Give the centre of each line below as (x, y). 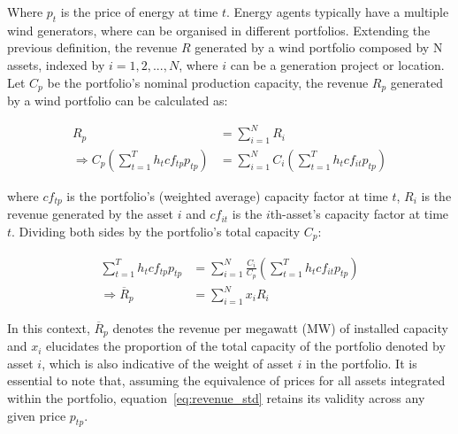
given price (37, 415)
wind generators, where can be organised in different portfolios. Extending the (219, 30)
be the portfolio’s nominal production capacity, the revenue (208, 82)
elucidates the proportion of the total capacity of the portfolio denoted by (246, 346)
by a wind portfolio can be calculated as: (118, 101)
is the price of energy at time (139, 12)
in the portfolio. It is (361, 363)
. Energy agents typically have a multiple (338, 12)
